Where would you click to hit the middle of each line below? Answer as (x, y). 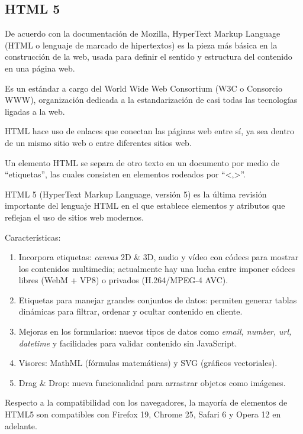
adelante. (21, 425)
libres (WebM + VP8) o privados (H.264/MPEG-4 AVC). (123, 280)
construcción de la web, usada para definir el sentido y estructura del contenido (149, 56)
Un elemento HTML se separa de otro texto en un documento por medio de (142, 162)
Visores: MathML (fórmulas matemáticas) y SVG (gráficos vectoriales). (148, 363)
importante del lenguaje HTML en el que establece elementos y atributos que (145, 205)
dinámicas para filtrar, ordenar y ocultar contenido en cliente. (130, 311)
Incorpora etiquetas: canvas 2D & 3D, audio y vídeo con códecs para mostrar (159, 257)
